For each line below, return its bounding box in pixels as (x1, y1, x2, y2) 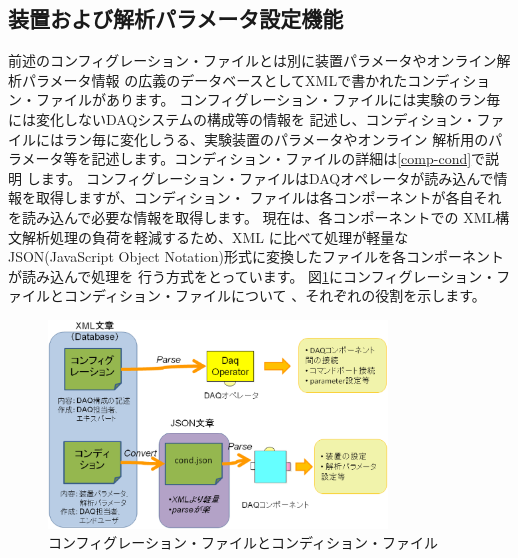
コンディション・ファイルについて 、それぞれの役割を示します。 (63, 285, 486, 306)
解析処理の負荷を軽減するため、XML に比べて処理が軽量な (21, 226, 409, 247)
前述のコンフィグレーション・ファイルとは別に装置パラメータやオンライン (8, 50, 497, 71)
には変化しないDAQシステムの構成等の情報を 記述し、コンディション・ (8, 108, 477, 129)
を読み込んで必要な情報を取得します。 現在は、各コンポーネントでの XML (8, 206, 496, 227)
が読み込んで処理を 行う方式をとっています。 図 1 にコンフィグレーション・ (8, 265, 497, 286)
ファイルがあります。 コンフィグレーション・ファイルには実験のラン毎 (35, 89, 501, 110)
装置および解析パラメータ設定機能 (8, 3, 344, 34)
